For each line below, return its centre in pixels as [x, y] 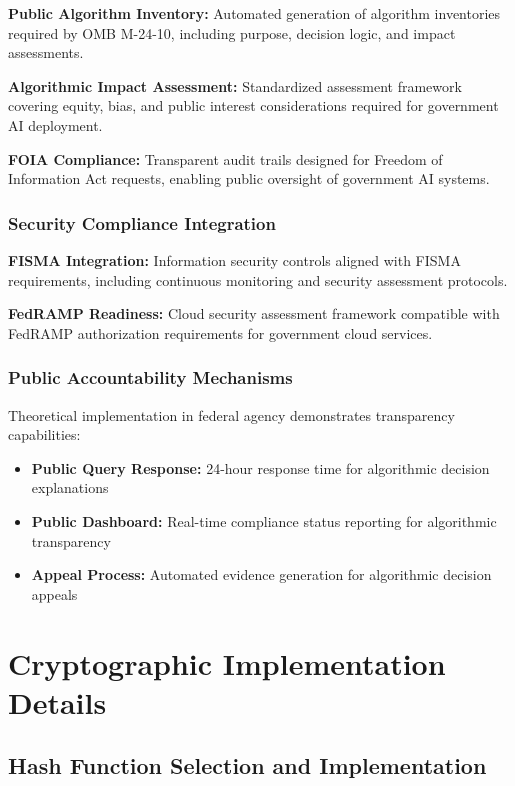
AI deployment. [55, 124]
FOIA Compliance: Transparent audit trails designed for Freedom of [225, 158]
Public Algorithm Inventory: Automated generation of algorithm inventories [254, 13]
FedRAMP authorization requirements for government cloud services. [220, 332]
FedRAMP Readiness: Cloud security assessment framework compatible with [254, 313]
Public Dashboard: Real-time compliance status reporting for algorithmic [264, 520]
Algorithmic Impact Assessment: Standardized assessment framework [235, 85]
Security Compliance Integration [142, 222]
